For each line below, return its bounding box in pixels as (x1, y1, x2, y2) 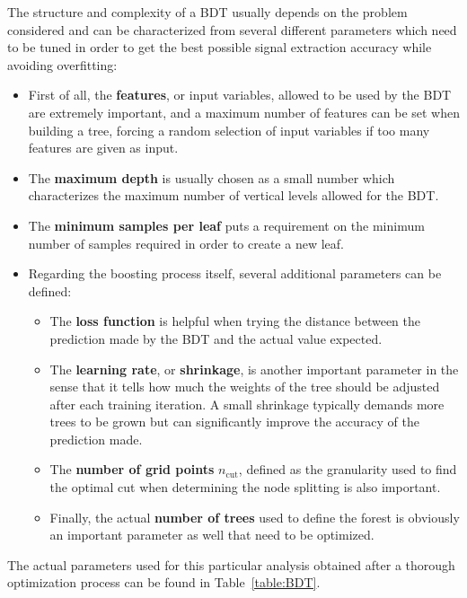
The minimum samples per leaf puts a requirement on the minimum (28, 215, 425, 234)
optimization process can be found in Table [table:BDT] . (7, 573, 321, 592)
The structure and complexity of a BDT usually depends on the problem (7, 3, 408, 21)
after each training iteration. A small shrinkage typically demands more (49, 394, 445, 413)
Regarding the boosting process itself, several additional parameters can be (28, 264, 442, 283)
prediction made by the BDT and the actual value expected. (49, 329, 383, 347)
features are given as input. (28, 138, 179, 157)
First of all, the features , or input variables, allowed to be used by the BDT (28, 85, 452, 104)
